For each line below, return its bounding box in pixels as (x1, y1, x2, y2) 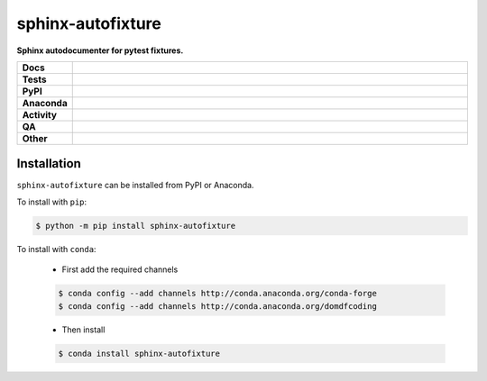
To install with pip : (16, 196, 87, 207)
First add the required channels (61, 264, 179, 275)
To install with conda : (16, 243, 96, 254)
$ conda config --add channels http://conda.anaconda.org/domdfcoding (58, 301, 378, 311)
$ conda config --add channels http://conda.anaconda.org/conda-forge (58, 288, 378, 299)
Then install (61, 324, 106, 335)
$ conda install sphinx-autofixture (58, 348, 221, 358)
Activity (22, 108, 58, 121)
